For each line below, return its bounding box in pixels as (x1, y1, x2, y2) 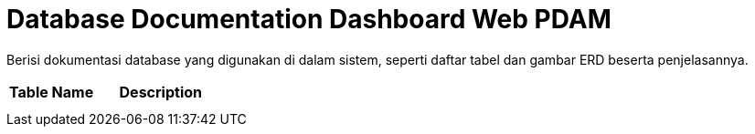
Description (119, 82, 202, 101)
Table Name (9, 82, 94, 101)
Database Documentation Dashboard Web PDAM (6, 4, 611, 35)
